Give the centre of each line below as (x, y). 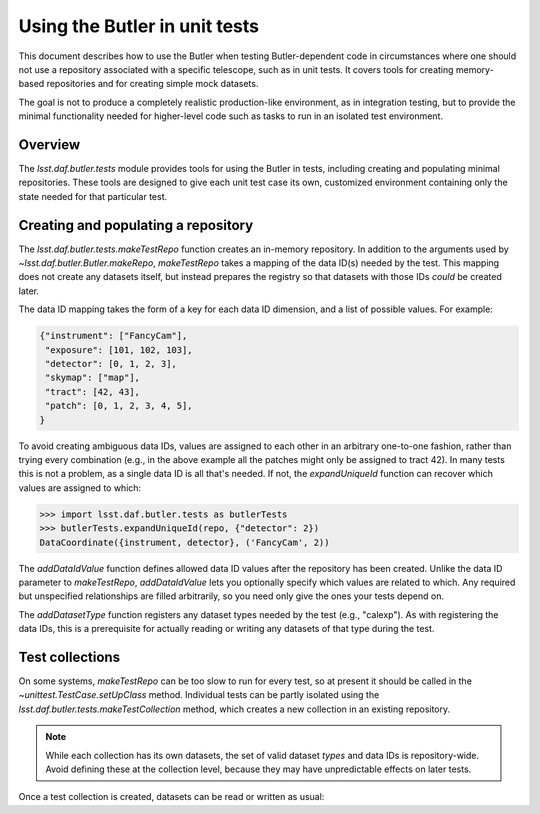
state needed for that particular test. (93, 196)
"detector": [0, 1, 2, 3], (111, 364)
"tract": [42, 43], (92, 391)
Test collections (69, 656)
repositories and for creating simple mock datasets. (152, 84)
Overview (49, 144)
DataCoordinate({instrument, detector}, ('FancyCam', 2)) (184, 542)
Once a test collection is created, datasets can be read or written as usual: (171, 797)
